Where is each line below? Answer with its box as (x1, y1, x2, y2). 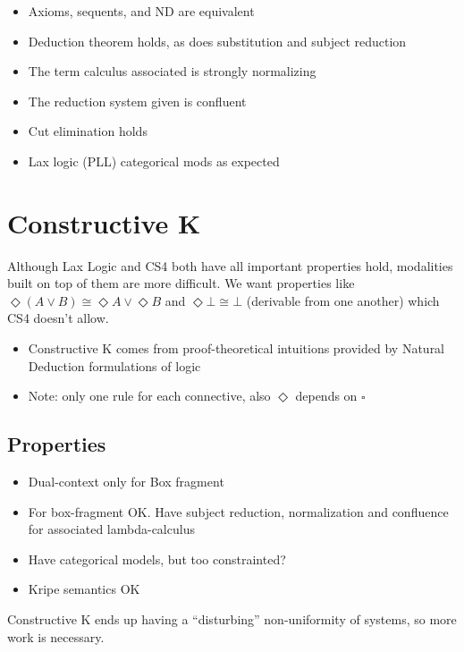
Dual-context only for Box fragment (28, 472, 224, 491)
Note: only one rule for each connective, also (28, 386, 271, 405)
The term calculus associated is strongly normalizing (28, 62, 316, 80)
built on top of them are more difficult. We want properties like (7, 274, 355, 292)
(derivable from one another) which (246, 291, 440, 309)
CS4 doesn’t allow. (7, 309, 109, 327)
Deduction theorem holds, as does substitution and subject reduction (28, 31, 407, 50)
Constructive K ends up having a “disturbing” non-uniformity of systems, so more (7, 610, 457, 629)
